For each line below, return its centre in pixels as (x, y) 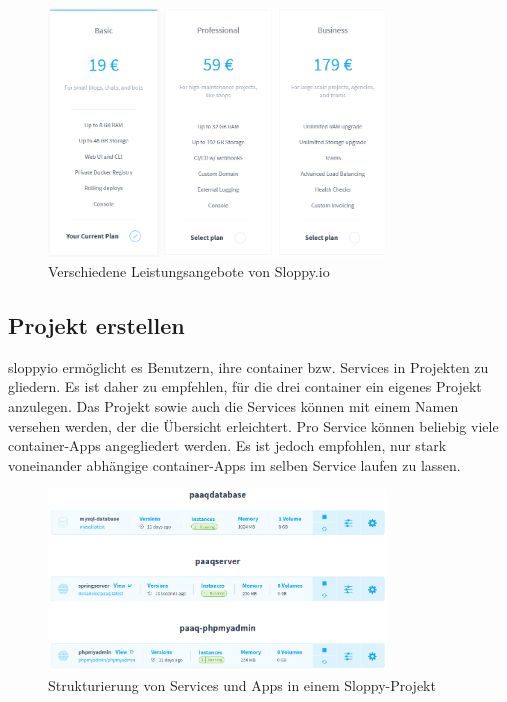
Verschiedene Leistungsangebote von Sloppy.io (189, 270)
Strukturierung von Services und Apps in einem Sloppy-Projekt (242, 684)
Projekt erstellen (96, 324)
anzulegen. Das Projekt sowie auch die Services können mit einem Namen (233, 405)
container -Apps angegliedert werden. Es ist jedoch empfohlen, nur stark (227, 445)
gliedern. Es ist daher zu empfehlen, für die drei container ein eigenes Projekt (245, 386)
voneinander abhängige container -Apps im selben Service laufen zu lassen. (234, 464)
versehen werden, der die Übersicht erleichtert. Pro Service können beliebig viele (253, 425)
